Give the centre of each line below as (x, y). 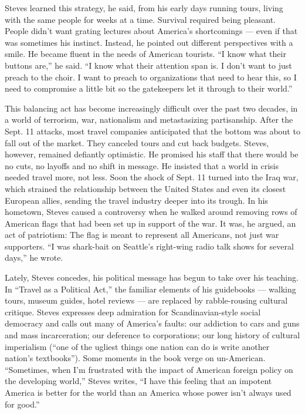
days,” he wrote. (34, 258)
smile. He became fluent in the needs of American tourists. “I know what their (145, 54)
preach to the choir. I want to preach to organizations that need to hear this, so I (151, 77)
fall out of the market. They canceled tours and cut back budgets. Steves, (137, 142)
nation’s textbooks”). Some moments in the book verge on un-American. (135, 358)
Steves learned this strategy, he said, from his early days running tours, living (144, 8)
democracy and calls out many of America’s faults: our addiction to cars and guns (152, 323)
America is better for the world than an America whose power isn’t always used (148, 392)
